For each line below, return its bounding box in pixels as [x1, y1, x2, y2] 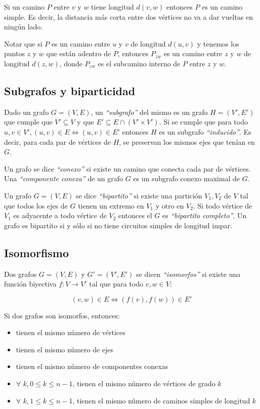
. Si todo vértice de [193, 200, 252, 211]
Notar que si [4, 38, 42, 49]
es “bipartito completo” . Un [162, 210, 247, 221]
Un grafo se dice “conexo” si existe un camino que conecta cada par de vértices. [4, 163, 251, 174]
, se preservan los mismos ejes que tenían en [119, 136, 255, 147]
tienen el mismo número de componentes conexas [16, 361, 168, 372]
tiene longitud [91, 2, 134, 12]
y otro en [155, 200, 184, 211]
